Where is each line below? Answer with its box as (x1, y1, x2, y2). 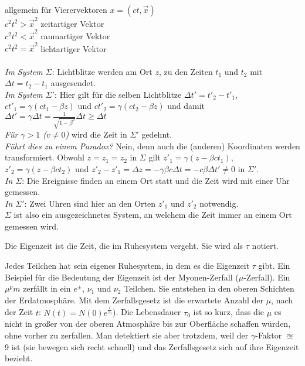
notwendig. (199, 197, 239, 209)
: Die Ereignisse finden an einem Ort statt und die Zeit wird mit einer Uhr (22, 174, 290, 186)
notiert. (252, 240, 279, 252)
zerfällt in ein (23, 282, 71, 295)
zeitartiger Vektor (40, 17, 104, 29)
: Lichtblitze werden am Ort (52, 65, 152, 77)
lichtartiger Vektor (40, 42, 107, 54)
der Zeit (5, 306, 33, 318)
